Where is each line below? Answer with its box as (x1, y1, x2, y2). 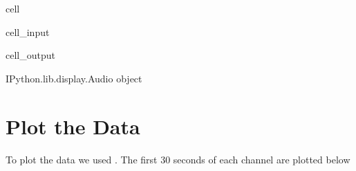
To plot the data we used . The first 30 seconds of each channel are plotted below (6, 152, 350, 166)
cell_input (6, 24, 50, 39)
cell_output (6, 48, 55, 62)
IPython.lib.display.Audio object (6, 71, 142, 85)
